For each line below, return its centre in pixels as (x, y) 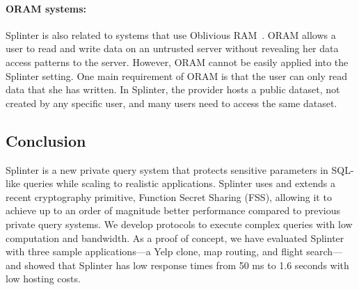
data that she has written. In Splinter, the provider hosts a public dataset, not (173, 89)
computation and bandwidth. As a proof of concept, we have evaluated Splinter (175, 237)
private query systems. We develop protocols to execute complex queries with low (179, 224)
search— (325, 251)
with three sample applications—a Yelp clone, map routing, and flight (154, 251)
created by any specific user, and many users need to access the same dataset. (171, 103)
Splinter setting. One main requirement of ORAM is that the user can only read (177, 75)
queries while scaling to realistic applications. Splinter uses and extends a (179, 183)
